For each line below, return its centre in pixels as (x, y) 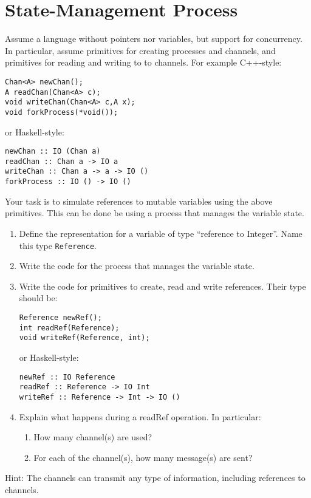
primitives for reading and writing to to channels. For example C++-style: (143, 62)
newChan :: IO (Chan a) (53, 152)
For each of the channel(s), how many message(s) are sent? (143, 457)
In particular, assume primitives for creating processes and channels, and (140, 50)
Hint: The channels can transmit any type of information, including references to (155, 478)
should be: (38, 298)
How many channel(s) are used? (93, 437)
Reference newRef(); (60, 317)
